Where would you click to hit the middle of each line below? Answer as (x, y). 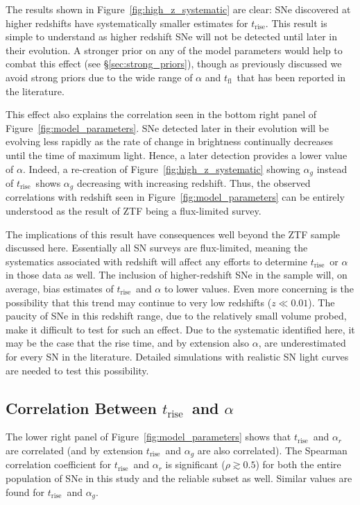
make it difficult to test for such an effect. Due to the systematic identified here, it (180, 329)
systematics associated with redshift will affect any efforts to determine (156, 261)
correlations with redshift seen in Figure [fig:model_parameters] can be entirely (175, 197)
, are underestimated (302, 343)
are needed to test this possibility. (77, 370)
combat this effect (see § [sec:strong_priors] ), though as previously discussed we (174, 64)
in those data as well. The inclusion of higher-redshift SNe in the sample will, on (177, 275)
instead (332, 168)
